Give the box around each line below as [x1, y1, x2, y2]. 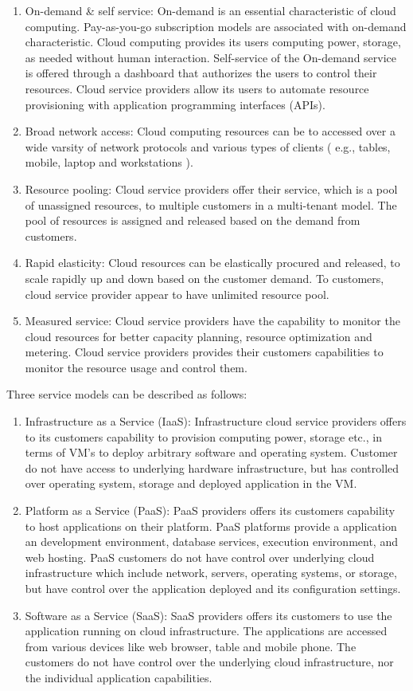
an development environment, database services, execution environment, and [25, 533, 398, 550]
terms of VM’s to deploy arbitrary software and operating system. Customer [25, 444, 398, 461]
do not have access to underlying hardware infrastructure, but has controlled [25, 459, 399, 476]
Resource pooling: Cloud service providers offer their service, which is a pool [25, 180, 398, 197]
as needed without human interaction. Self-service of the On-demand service [25, 49, 397, 65]
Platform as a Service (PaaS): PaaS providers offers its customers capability [25, 502, 395, 519]
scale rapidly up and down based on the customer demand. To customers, [25, 269, 384, 286]
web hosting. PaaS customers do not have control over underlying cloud [25, 548, 375, 565]
